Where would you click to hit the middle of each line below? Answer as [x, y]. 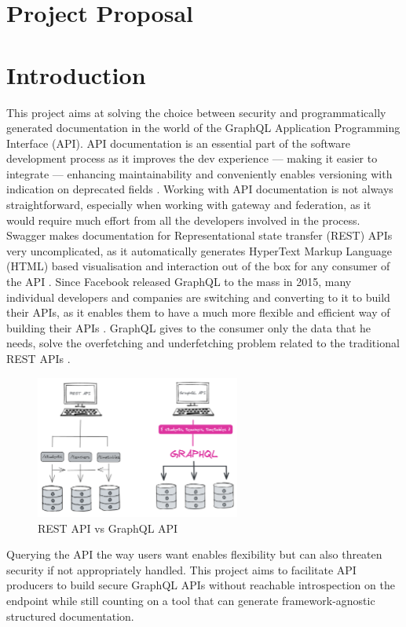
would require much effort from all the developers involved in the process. [183, 220]
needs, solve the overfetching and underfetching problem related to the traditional [203, 343]
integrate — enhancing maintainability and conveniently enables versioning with [199, 173]
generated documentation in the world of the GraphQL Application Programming [203, 128]
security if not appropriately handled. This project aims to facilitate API [181, 569]
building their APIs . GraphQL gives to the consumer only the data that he [189, 327]
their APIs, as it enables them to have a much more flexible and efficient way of [198, 312]
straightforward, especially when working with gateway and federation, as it [189, 205]
